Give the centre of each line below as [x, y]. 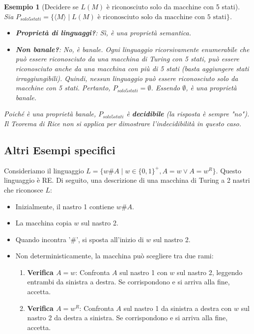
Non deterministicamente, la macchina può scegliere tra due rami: [114, 256]
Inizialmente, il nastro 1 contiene [65, 206]
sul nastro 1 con [143, 272]
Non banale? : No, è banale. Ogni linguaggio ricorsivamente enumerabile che [132, 49]
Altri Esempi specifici [60, 150]
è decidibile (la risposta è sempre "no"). [188, 114]
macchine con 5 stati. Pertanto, [63, 88]
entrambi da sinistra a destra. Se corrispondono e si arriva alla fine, [128, 282]
